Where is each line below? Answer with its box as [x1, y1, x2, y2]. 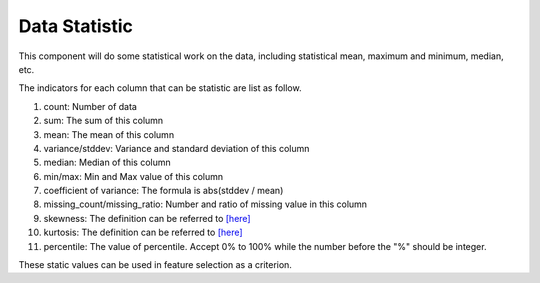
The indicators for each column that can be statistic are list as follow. [18, 82, 302, 94]
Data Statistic [18, 15, 134, 37]
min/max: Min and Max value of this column [43, 170, 224, 182]
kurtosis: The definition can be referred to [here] [43, 226, 244, 239]
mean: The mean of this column [43, 128, 175, 140]
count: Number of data [43, 100, 137, 112]
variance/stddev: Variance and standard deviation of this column [43, 142, 310, 154]
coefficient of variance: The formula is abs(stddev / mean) [43, 185, 284, 197]
